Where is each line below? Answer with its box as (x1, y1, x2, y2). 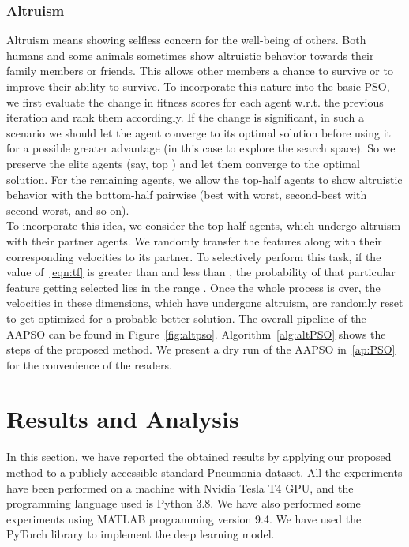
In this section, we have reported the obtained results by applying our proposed (6, 448, 392, 465)
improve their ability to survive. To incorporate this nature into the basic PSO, (6, 78, 390, 94)
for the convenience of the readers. (6, 356, 172, 373)
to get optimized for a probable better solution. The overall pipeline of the (6, 309, 366, 326)
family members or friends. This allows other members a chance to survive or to (6, 62, 393, 79)
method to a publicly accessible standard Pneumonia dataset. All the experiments (6, 464, 403, 480)
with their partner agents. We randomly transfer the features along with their (6, 232, 382, 249)
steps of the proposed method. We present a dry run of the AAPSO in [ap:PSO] (6, 341, 396, 358)
